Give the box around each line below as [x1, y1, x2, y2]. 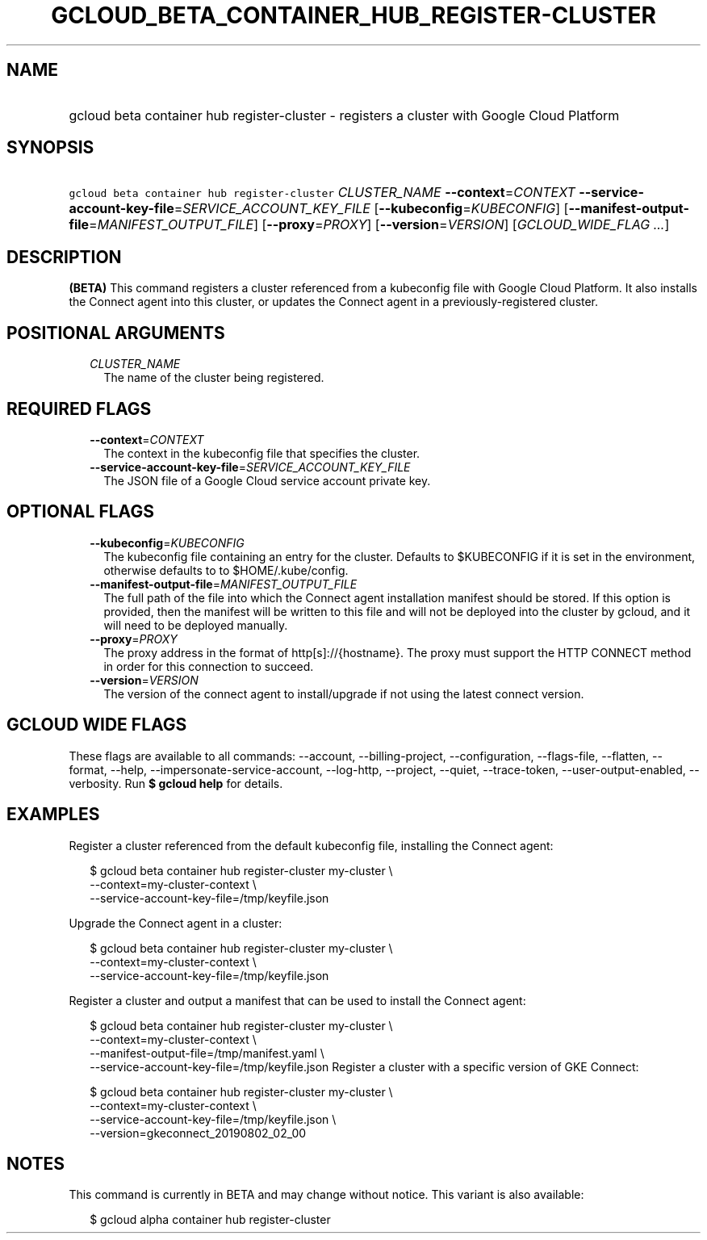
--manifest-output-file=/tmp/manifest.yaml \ [90, 1045, 324, 1060]
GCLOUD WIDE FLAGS [6, 714, 187, 735]
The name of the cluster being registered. [103, 371, 324, 385]
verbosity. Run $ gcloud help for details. [69, 776, 283, 790]
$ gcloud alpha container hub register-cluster [90, 1213, 331, 1227]
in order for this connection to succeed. [103, 659, 314, 673]
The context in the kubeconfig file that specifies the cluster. [103, 446, 420, 460]
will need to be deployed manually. [103, 618, 288, 632]
